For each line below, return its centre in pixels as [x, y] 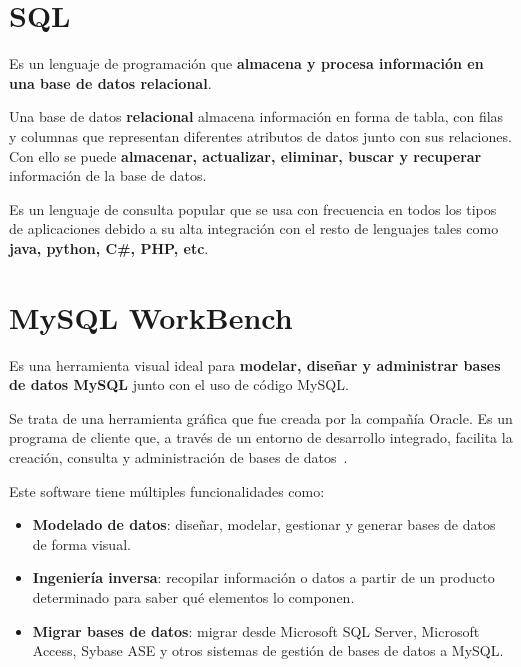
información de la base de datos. [108, 175]
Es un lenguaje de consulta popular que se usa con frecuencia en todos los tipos [253, 208]
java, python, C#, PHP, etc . [109, 247]
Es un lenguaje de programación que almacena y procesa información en [246, 63]
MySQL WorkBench [151, 316]
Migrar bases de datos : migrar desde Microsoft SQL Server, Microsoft [256, 630]
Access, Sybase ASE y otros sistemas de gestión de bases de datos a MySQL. [268, 650]
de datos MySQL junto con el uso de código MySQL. [179, 384]
